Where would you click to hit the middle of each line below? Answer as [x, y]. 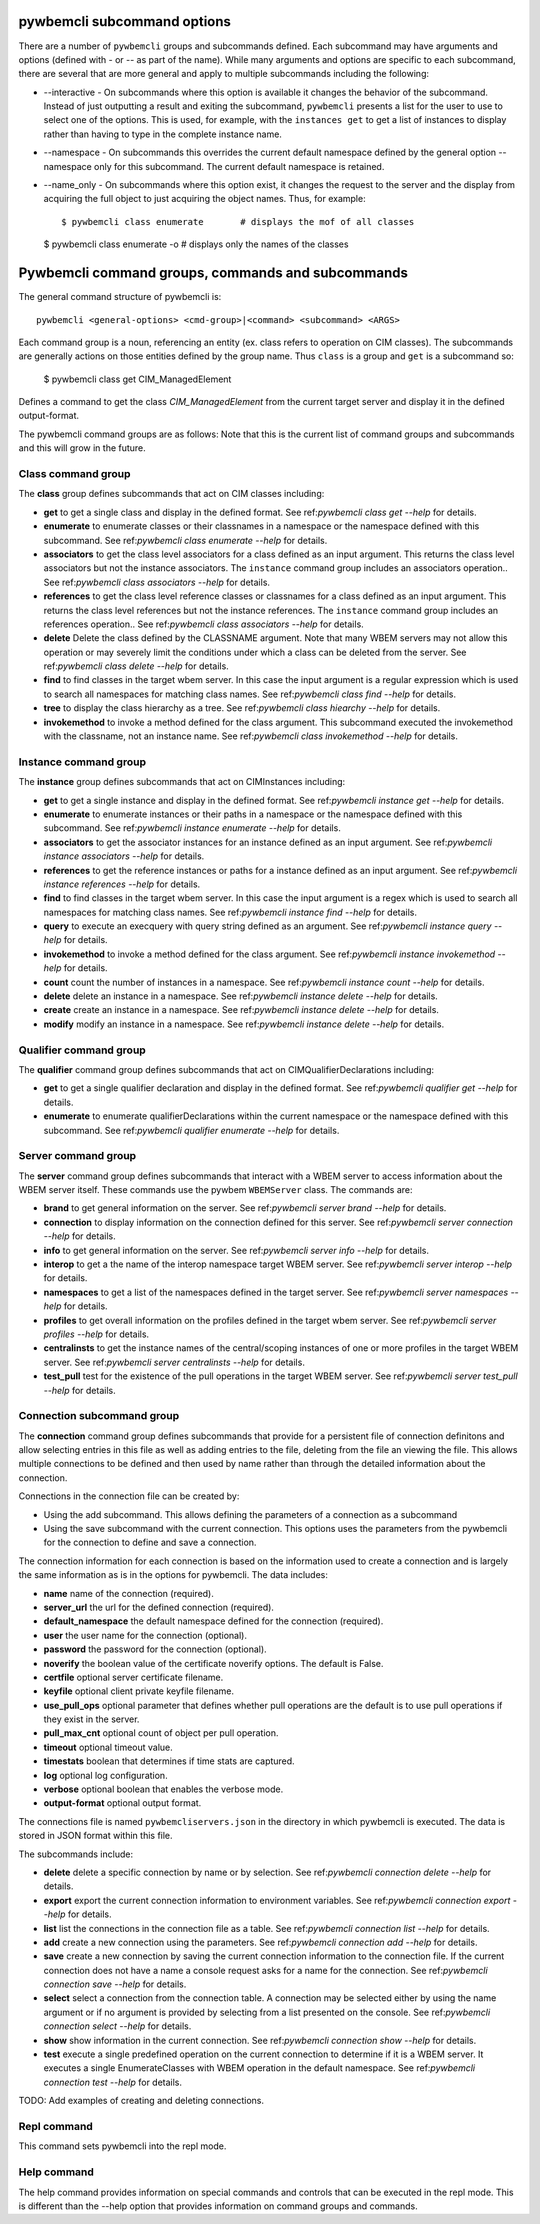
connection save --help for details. [115, 1984]
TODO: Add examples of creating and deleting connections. [141, 2101]
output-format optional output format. [122, 1803]
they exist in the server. [91, 1719]
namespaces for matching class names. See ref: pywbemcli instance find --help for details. [230, 912]
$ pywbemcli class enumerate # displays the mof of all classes [238, 221]
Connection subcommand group [99, 1416]
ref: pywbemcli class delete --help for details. [136, 666]
